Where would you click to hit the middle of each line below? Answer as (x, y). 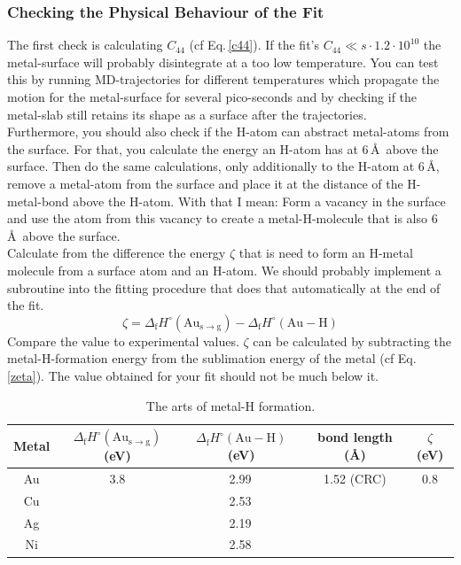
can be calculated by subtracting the (352, 341)
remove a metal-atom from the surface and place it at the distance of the (205, 183)
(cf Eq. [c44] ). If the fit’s (254, 45)
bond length (355, 437)
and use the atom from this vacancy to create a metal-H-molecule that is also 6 (223, 218)
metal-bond (38, 201)
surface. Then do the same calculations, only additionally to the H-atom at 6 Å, (223, 166)
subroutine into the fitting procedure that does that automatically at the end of (224, 287)
